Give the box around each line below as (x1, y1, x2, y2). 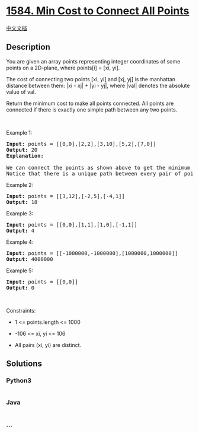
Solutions (6, 359, 43, 369)
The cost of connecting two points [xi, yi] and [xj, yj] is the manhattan (6, 75, 176, 82)
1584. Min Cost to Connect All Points (6, 4, 190, 18)
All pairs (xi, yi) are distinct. (14, 341, 82, 348)
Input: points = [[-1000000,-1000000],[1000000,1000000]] (6, 250, 178, 256)
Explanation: (6, 152, 44, 159)
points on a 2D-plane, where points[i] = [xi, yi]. (6, 64, 120, 71)
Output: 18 (6, 199, 38, 205)
